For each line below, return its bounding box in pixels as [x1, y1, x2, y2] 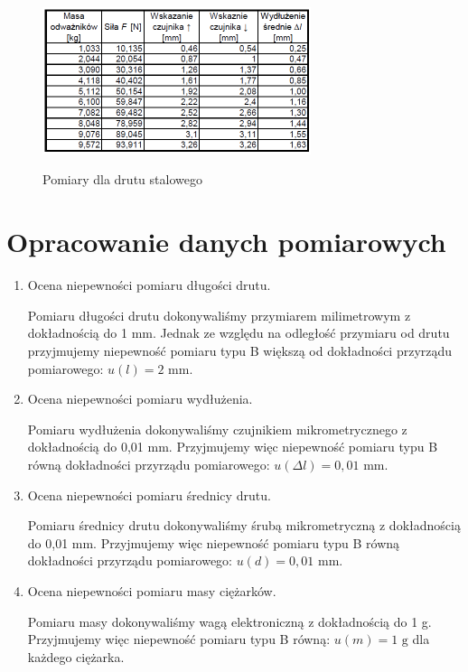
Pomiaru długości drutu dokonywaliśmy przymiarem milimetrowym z [27, 305, 411, 324]
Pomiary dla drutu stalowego [42, 170, 202, 189]
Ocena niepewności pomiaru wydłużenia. [27, 389, 253, 408]
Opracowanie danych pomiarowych [6, 223, 446, 260]
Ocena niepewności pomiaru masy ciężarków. [27, 581, 276, 600]
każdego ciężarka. [27, 647, 125, 666]
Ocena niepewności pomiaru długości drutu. [27, 275, 271, 294]
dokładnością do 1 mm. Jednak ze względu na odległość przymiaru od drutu [27, 323, 450, 342]
